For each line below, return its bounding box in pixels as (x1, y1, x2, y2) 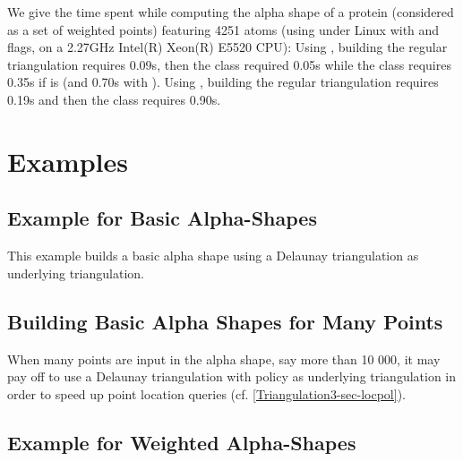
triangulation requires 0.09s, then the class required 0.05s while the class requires (7, 55, 451, 73)
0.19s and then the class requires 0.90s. (7, 90, 221, 108)
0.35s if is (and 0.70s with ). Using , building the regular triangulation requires (7, 73, 439, 91)
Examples (7, 142, 128, 179)
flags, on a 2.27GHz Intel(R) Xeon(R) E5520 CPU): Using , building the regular (7, 38, 448, 56)
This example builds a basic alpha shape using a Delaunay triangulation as (7, 246, 419, 265)
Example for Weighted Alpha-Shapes (7, 428, 356, 456)
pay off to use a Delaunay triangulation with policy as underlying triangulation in (7, 367, 457, 386)
